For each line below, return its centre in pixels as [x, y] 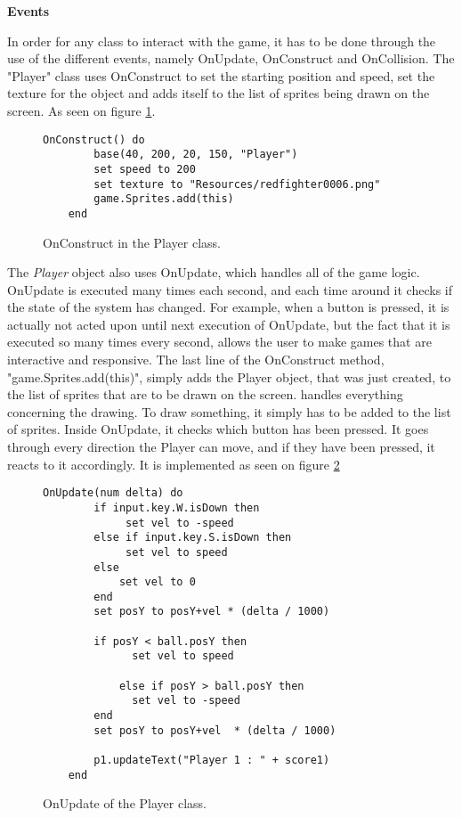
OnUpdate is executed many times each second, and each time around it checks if [230, 289]
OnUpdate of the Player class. [125, 803]
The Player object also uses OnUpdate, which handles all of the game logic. [214, 272]
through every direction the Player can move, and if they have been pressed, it [221, 447]
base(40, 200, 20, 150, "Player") [196, 155]
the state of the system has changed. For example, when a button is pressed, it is [228, 307]
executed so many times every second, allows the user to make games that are [219, 342]
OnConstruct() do [94, 139]
